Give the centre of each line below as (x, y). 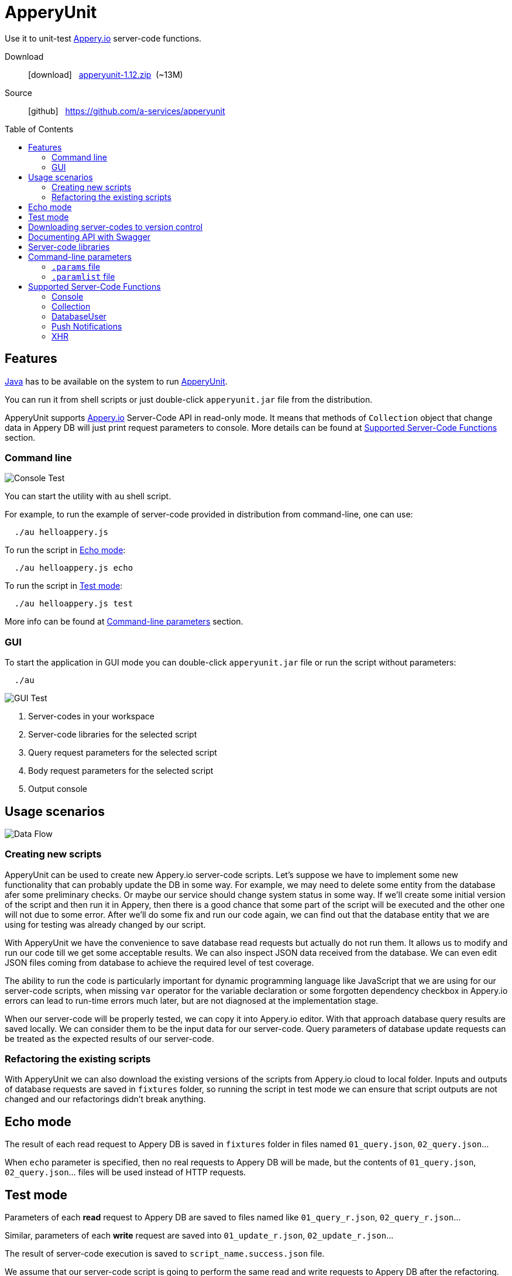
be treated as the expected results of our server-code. (109, 1038)
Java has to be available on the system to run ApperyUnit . (116, 381)
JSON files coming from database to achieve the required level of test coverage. (159, 962)
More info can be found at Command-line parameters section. (124, 622)
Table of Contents (39, 129)
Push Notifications (87, 326)
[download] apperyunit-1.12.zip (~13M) (106, 74)
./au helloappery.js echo (74, 568)
